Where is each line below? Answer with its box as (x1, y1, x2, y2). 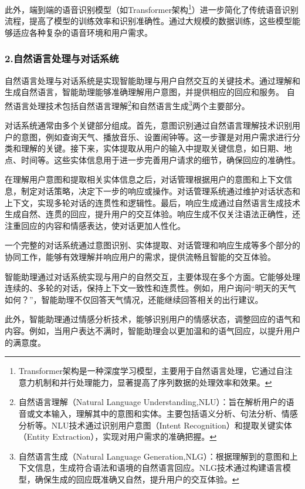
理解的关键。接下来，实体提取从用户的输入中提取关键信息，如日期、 (21, 142, 284, 154)
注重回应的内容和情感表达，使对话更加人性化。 (5, 219, 185, 231)
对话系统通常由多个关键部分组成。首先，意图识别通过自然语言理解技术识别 (5, 119, 292, 131)
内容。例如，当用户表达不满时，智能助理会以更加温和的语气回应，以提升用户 (5, 325, 300, 336)
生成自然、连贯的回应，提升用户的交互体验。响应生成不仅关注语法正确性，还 (5, 208, 300, 220)
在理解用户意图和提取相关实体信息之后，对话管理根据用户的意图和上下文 (5, 173, 284, 186)
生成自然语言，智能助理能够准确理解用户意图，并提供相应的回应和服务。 (5, 86, 284, 98)
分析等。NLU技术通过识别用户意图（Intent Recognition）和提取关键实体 (18, 419, 292, 431)
